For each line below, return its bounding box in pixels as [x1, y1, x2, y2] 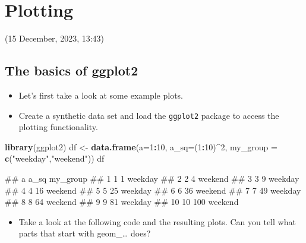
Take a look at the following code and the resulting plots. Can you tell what [18, 215, 296, 228]
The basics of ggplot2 [5, 61, 138, 80]
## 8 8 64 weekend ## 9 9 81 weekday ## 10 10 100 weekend [5, 195, 239, 208]
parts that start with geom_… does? [18, 227, 151, 239]
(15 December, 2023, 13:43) [5, 32, 105, 45]
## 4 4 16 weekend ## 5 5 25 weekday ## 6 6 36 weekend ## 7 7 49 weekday [5, 184, 301, 196]
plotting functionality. [18, 121, 98, 133]
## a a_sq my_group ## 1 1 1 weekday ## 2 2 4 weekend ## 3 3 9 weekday [5, 172, 299, 184]
